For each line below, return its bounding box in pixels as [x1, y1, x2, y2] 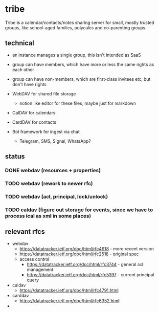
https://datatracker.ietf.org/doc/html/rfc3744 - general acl [26, 261, 143, 267]
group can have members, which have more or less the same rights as [12, 61, 154, 67]
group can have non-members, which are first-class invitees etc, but [12, 76, 151, 82]
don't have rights [12, 81, 46, 87]
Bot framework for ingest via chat [12, 129, 80, 134]
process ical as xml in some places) [5, 212, 91, 219]
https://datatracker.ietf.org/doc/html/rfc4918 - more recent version [19, 245, 154, 251]
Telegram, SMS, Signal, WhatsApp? [19, 138, 91, 144]
